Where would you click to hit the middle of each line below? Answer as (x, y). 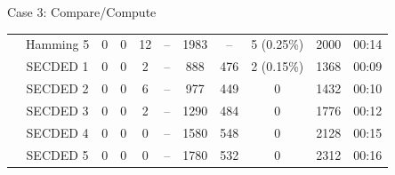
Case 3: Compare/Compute (82, 12)
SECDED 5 (57, 154)
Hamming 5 (58, 44)
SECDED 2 (57, 88)
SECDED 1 (57, 66)
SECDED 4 (57, 132)
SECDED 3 (57, 110)
